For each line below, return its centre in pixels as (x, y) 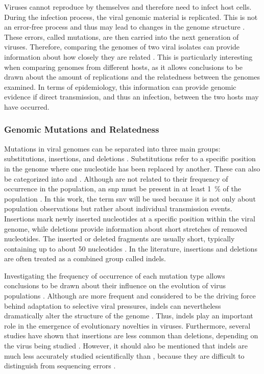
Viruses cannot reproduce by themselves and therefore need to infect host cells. (128, 7)
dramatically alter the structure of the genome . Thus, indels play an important (129, 316)
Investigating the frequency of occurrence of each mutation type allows (115, 275)
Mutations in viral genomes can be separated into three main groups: (112, 148)
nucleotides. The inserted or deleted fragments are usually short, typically (119, 239)
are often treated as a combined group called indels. (85, 258)
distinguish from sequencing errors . (60, 366)
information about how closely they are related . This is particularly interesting (128, 56)
